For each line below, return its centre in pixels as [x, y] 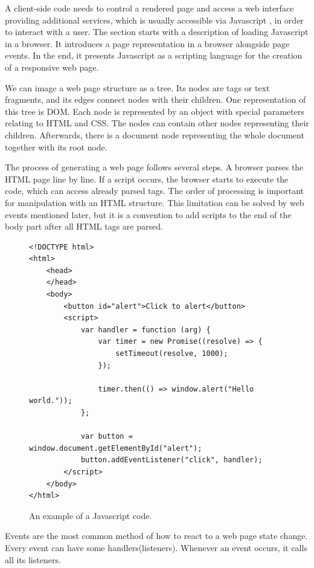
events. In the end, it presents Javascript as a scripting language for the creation [154, 55]
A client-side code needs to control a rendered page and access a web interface [149, 8]
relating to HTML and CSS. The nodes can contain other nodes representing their [157, 123]
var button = [107, 437]
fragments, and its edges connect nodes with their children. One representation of [155, 99]
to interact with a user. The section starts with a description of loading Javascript [157, 32]
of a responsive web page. [52, 67]
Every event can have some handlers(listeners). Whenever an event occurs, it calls [156, 547]
